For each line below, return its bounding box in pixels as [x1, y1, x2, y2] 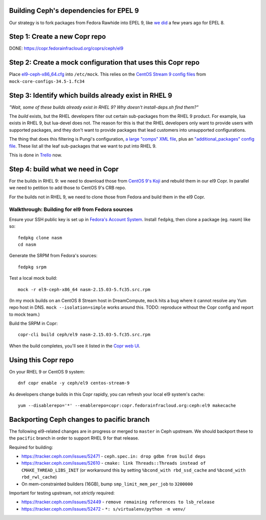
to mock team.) [9, 311, 40, 317]
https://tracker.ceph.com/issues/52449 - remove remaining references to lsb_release [21, 499, 215, 505]
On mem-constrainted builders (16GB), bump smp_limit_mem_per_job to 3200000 [21, 481, 193, 487]
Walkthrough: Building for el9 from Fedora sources [9, 206, 133, 213]
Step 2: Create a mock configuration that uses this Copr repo [9, 58, 199, 67]
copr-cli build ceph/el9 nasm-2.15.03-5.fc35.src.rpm [18, 332, 150, 337]
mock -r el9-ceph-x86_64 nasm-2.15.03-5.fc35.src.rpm [18, 287, 150, 292]
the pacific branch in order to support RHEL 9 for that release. [9, 435, 139, 441]
